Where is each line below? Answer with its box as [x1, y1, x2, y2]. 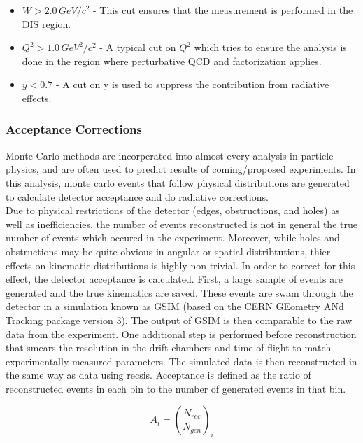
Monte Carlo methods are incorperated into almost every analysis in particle [6, 148, 334, 162]
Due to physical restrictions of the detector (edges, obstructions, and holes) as [6, 203, 340, 218]
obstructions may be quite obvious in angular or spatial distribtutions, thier [6, 244, 331, 258]
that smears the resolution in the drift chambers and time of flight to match [6, 340, 332, 355]
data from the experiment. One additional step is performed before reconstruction [6, 326, 357, 341]
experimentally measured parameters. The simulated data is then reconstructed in [6, 353, 357, 368]
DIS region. [22, 16, 71, 31]
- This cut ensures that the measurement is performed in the [93, 3, 353, 17]
